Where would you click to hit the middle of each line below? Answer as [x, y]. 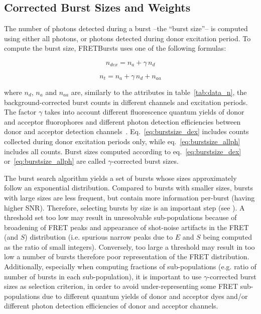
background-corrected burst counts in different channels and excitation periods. [126, 102]
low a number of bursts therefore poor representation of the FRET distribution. [127, 256]
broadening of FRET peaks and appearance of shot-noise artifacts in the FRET [126, 227]
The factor [20, 112]
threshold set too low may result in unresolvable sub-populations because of [120, 217]
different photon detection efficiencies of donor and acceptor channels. [111, 306]
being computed [227, 237]
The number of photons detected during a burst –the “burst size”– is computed [126, 28]
